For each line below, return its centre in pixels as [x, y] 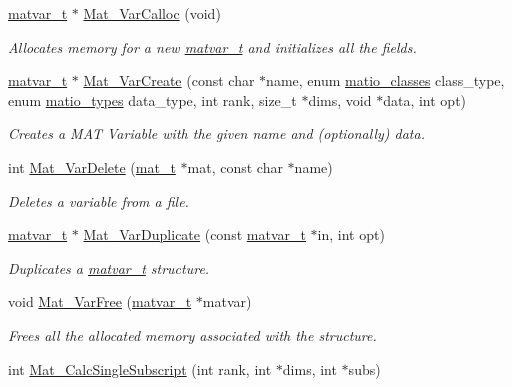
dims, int [309, 368]
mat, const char [235, 166]
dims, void [340, 99]
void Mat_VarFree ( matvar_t [100, 301]
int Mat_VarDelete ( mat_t [92, 166]
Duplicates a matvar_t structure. [109, 267]
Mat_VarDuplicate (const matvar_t [194, 234]
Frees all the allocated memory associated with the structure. [192, 334]
